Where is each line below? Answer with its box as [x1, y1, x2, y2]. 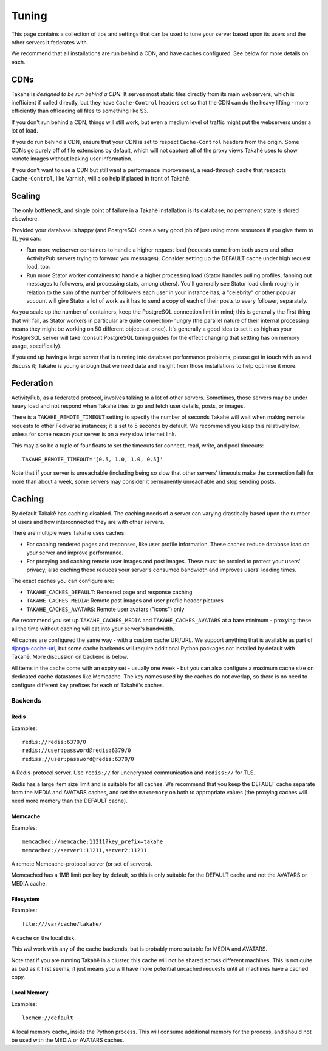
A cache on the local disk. [11, 934, 76, 942]
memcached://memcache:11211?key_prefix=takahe [22, 838, 163, 845]
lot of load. [11, 127, 39, 134]
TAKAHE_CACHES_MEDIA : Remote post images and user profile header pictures [26, 597, 224, 604]
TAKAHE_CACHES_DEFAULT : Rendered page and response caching [26, 588, 193, 596]
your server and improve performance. [26, 549, 124, 556]
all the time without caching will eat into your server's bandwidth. [11, 625, 174, 632]
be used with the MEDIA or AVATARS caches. [11, 1036, 125, 1044]
